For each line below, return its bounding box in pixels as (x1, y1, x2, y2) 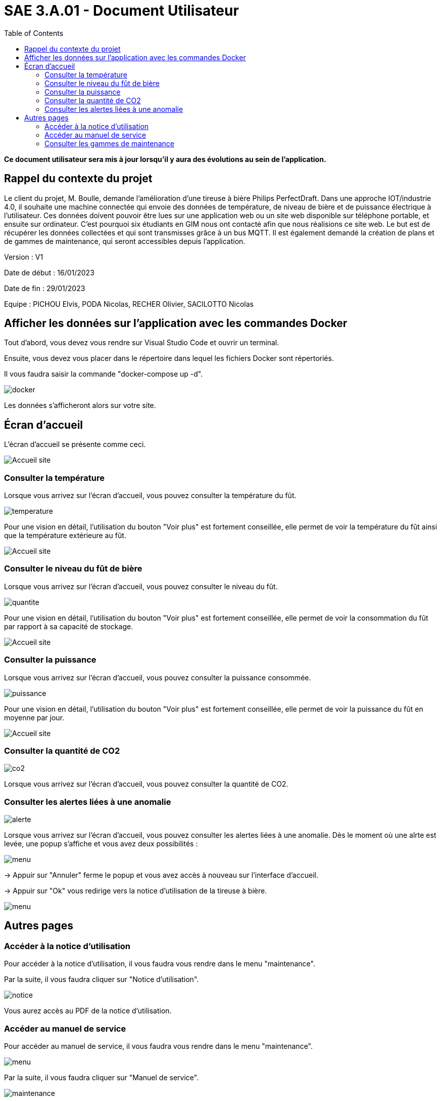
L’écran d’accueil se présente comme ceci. (4, 440, 146, 449)
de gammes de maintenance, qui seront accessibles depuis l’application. (4, 236, 246, 246)
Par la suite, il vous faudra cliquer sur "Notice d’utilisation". (4, 975, 199, 984)
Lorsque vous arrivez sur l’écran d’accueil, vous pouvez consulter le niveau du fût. (4, 582, 278, 591)
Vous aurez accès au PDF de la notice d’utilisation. (4, 1006, 172, 1015)
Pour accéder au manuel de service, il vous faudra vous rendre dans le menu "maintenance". (4, 1042, 313, 1050)
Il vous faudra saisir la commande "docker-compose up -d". (4, 370, 203, 379)
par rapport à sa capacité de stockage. (4, 622, 133, 631)
